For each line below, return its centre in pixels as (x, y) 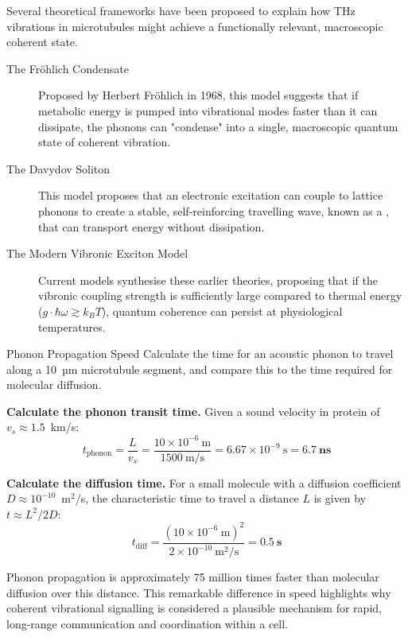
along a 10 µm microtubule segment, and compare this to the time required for (200, 369)
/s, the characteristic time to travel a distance (187, 498)
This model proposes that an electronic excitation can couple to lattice (211, 195)
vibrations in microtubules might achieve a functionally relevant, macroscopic (195, 26)
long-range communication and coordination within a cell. (148, 624)
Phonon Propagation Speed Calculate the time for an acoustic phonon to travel (200, 353)
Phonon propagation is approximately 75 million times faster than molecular (193, 577)
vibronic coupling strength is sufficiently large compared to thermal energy (220, 295)
